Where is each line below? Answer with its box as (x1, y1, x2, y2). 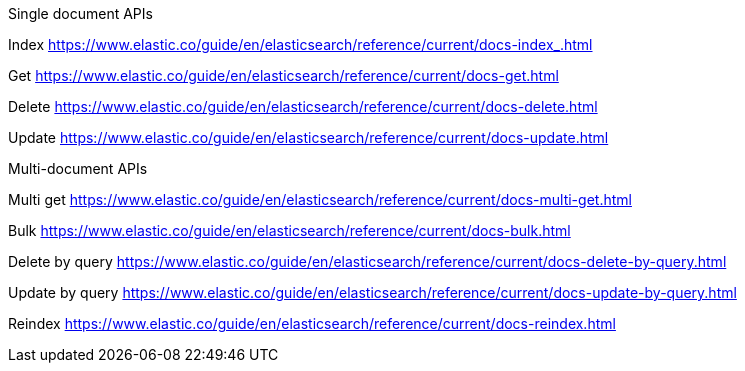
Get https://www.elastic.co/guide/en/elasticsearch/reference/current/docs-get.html (8, 67, 559, 84)
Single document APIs (8, 5, 153, 22)
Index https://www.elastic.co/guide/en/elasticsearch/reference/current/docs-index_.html (8, 36, 593, 53)
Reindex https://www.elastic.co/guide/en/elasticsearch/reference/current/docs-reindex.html (8, 315, 616, 332)
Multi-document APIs (8, 160, 148, 177)
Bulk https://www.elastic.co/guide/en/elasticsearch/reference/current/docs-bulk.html (8, 222, 571, 239)
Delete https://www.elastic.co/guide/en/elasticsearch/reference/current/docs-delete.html (8, 98, 598, 115)
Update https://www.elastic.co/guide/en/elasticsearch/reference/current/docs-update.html (8, 129, 609, 146)
